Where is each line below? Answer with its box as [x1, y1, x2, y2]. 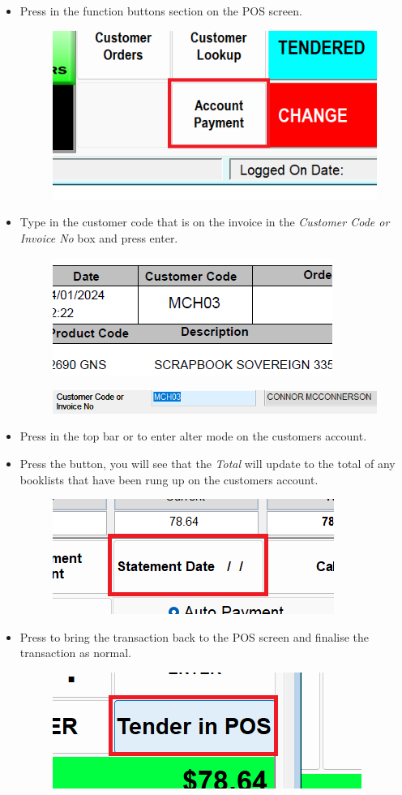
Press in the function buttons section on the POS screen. [19, 2, 302, 19]
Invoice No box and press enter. [19, 229, 178, 246]
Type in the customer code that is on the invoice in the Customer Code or [19, 213, 390, 230]
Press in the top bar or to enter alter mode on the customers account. [19, 428, 367, 445]
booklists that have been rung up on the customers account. [19, 471, 319, 488]
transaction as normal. [19, 644, 131, 661]
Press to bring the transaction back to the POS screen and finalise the [19, 628, 370, 645]
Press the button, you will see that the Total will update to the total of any [19, 455, 396, 471]
